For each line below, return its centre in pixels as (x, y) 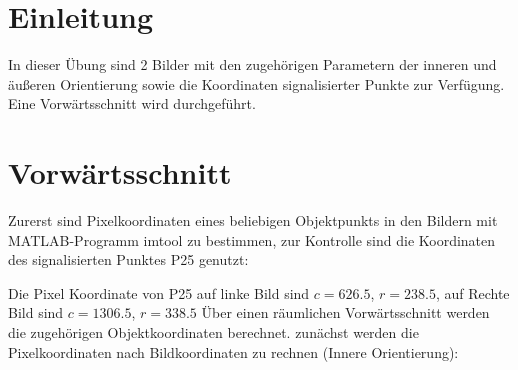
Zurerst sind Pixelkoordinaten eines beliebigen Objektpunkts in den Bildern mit (253, 220)
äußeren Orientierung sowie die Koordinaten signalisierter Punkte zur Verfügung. (256, 83)
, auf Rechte (472, 292)
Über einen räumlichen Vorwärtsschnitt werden (345, 312)
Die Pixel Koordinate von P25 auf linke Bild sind (159, 292)
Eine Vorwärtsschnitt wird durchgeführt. (132, 103)
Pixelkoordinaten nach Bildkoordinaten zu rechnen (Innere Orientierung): (233, 351)
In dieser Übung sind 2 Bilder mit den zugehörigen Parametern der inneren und (252, 64)
